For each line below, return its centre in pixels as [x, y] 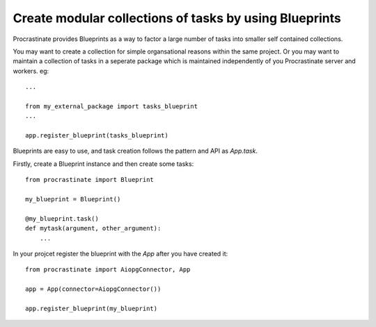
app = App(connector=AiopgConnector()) [93, 289]
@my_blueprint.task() [62, 218]
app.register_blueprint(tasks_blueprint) [97, 136]
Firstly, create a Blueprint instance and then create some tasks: [103, 164]
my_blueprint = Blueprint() [73, 199]
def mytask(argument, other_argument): [93, 228]
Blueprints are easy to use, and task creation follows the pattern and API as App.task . [135, 151]
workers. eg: [31, 71]
